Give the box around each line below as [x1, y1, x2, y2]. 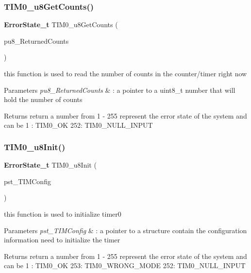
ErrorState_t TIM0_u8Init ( [4, 160, 97, 170]
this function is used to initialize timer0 [4, 208, 121, 219]
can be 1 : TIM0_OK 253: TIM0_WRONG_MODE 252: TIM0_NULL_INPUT [4, 260, 246, 271]
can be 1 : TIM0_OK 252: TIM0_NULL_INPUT [4, 120, 153, 130]
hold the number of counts [4, 94, 83, 104]
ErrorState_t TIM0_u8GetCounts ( [4, 19, 118, 30]
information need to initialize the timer [4, 235, 120, 245]
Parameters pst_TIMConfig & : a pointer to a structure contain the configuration [4, 225, 247, 235]
